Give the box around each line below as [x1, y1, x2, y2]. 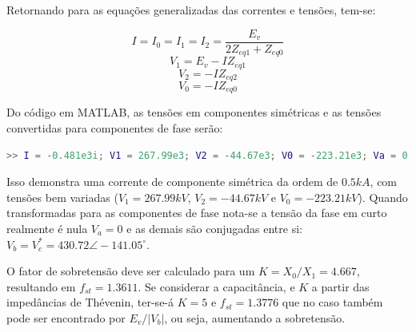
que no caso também [282, 294, 383, 310]
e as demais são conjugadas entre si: [126, 220, 302, 237]
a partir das [311, 278, 370, 294]
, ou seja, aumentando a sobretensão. [164, 310, 346, 326]
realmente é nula [6, 220, 88, 237]
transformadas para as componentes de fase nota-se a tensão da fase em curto [6, 204, 387, 221]
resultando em [6, 278, 76, 294]
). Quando [358, 188, 408, 205]
